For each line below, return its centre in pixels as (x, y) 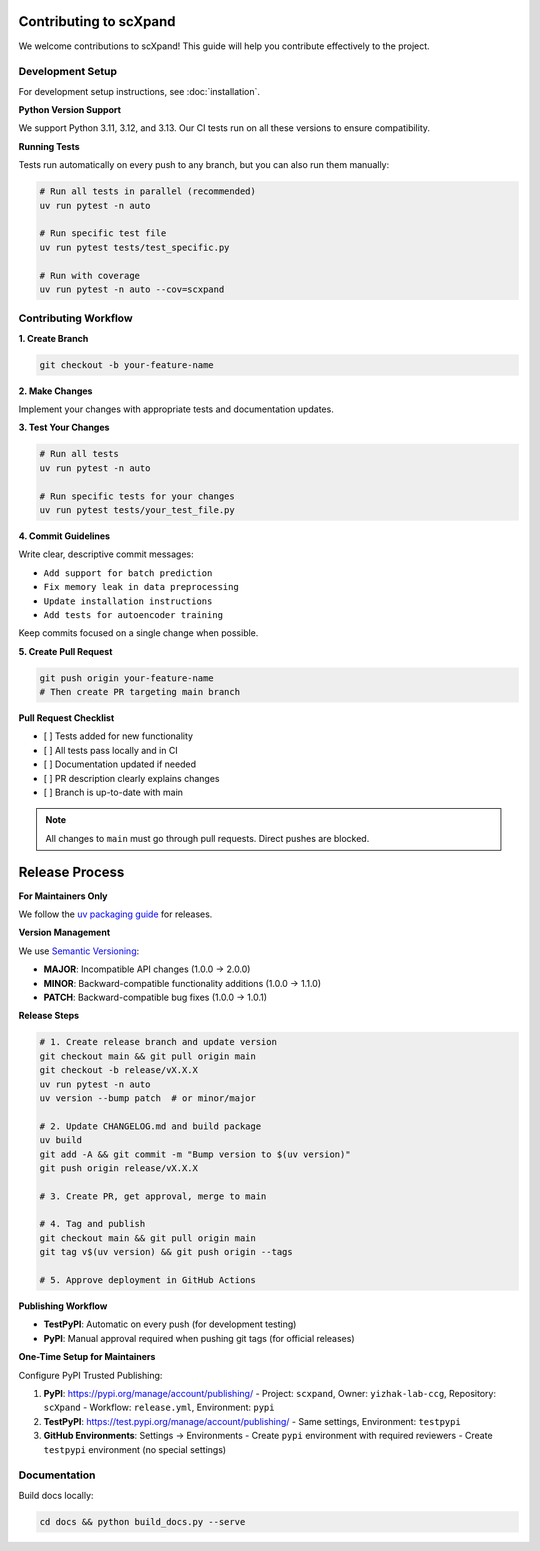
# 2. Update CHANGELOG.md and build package (150, 1126)
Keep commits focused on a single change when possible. (138, 633)
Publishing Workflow (63, 1306)
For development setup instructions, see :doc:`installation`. (139, 91)
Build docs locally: (56, 1495)
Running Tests (49, 146)
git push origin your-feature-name (126, 678)
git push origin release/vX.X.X (119, 1168)
